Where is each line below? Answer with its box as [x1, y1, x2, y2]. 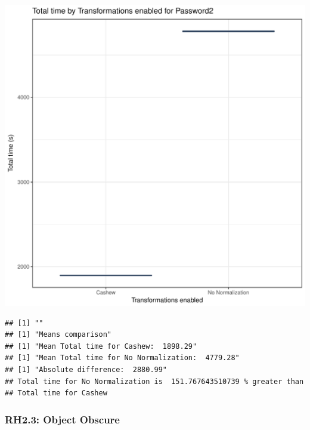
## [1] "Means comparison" [5, 330, 111, 339]
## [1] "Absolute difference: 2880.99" [5, 365, 168, 374]
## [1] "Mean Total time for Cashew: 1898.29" [5, 342, 197, 351]
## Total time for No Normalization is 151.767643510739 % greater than [5, 377, 304, 386]
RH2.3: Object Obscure [5, 411, 120, 426]
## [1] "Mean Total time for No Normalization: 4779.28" [5, 354, 240, 363]
